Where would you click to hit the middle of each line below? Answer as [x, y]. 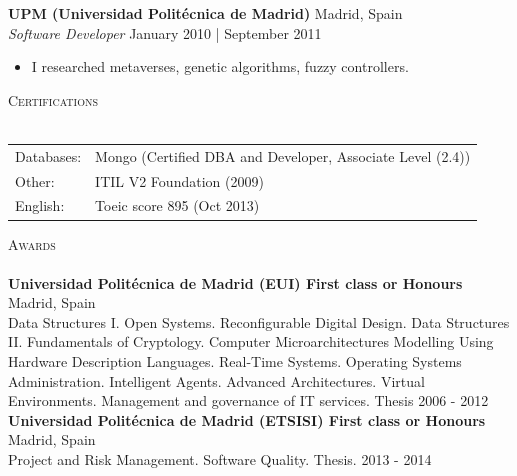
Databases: [48, 155]
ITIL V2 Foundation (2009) [179, 180]
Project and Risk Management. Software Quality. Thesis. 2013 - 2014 [220, 459]
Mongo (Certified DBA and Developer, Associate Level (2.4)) [283, 155]
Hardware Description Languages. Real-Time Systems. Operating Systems [235, 361]
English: [40, 205]
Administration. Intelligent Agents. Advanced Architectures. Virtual [216, 380]
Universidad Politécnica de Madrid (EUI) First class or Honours [235, 282]
